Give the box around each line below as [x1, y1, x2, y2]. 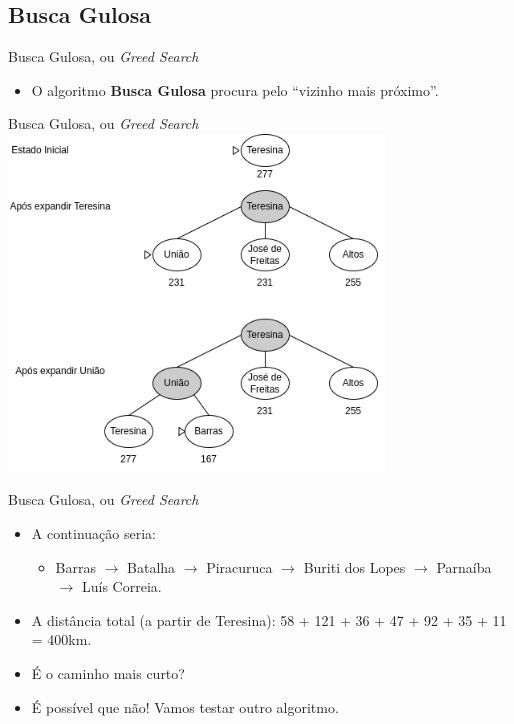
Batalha [127, 556, 176, 577]
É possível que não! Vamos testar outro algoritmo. [31, 696, 339, 717]
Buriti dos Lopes [303, 556, 406, 577]
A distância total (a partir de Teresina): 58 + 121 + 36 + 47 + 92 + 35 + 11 [31, 609, 507, 630]
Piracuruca [206, 556, 273, 577]
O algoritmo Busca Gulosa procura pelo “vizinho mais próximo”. [31, 79, 439, 100]
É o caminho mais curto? [31, 663, 185, 683]
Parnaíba [436, 556, 492, 577]
